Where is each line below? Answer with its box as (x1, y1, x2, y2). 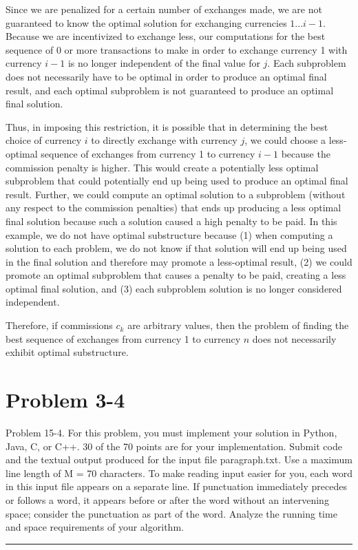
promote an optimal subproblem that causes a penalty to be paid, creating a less (6, 268, 346, 282)
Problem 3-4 (6, 385, 125, 414)
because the (281, 146, 330, 160)
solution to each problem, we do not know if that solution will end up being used (6, 241, 347, 255)
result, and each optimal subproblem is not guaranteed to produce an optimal (6, 83, 334, 97)
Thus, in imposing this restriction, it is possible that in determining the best (6, 119, 328, 134)
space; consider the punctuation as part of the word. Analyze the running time (6, 506, 337, 520)
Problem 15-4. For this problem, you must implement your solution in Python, (6, 425, 337, 439)
